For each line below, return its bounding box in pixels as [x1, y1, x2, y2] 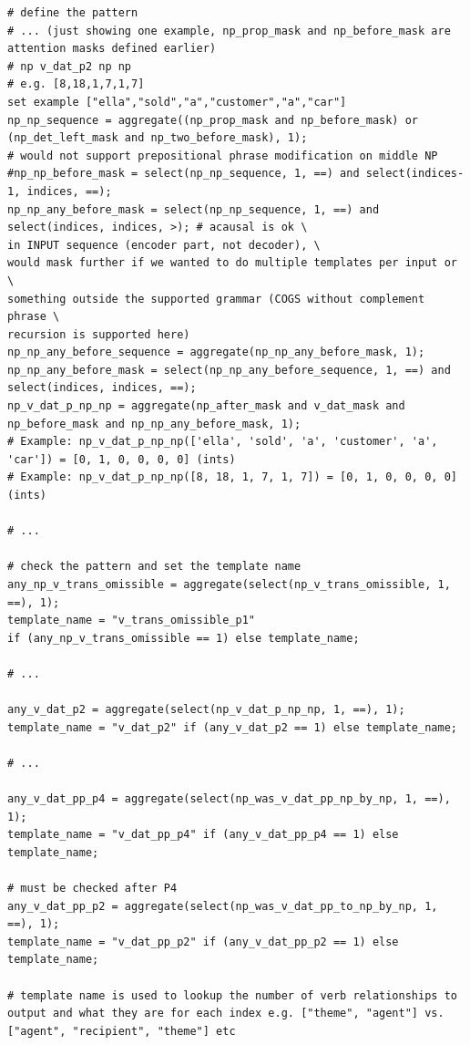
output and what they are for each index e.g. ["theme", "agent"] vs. [7, 1007, 444, 1020]
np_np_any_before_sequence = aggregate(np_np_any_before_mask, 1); [7, 346, 425, 359]
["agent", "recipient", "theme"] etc [7, 1024, 236, 1038]
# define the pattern [7, 6, 138, 19]
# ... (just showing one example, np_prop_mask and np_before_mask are [7, 24, 451, 37]
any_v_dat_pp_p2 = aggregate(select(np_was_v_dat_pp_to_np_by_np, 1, [7, 899, 438, 913]
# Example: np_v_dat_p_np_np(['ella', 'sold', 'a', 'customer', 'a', [7, 435, 438, 449]
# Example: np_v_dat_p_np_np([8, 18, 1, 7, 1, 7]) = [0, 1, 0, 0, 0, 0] [7, 471, 457, 484]
